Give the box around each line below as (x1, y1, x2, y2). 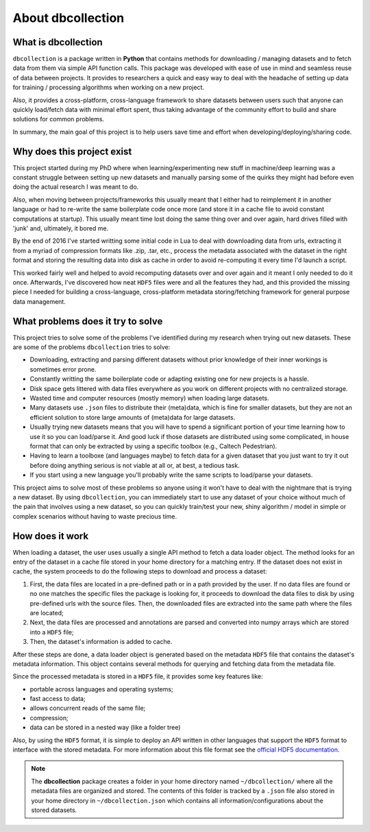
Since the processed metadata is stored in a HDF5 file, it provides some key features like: (12, 672, 263, 680)
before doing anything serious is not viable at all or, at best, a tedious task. (29, 461, 240, 469)
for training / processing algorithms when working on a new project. (12, 83, 205, 92)
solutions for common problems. (12, 115, 105, 123)
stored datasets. (31, 806, 77, 814)
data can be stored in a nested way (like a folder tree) (29, 724, 181, 732)
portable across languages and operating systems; (29, 685, 174, 693)
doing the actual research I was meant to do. (12, 182, 139, 191)
